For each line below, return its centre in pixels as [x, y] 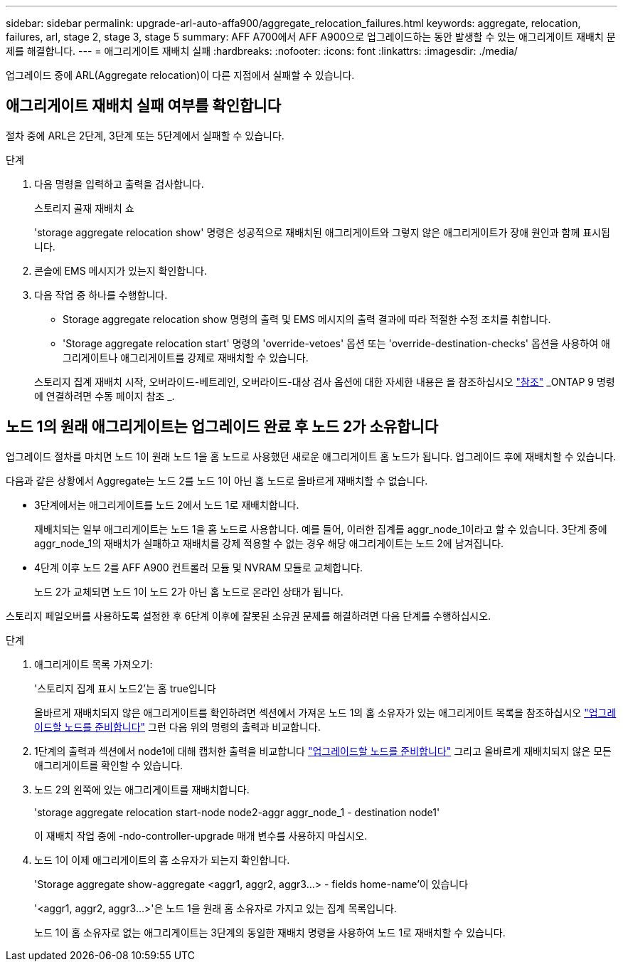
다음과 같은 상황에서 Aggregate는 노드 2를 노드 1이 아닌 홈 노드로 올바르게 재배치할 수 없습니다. [217, 480]
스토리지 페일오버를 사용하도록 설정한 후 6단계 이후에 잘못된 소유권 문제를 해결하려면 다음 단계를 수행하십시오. [249, 615]
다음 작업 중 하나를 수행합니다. [101, 295]
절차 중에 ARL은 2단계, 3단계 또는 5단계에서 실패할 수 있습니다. [145, 135]
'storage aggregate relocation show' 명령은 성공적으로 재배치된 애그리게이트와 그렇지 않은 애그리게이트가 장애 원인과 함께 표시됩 [322, 232]
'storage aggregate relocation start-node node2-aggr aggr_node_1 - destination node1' [237, 812]
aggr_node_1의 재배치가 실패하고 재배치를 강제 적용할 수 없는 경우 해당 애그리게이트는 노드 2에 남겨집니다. [269, 543]
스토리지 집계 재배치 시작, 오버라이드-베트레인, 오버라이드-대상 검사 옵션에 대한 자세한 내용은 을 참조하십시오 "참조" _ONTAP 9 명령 [325, 381]
